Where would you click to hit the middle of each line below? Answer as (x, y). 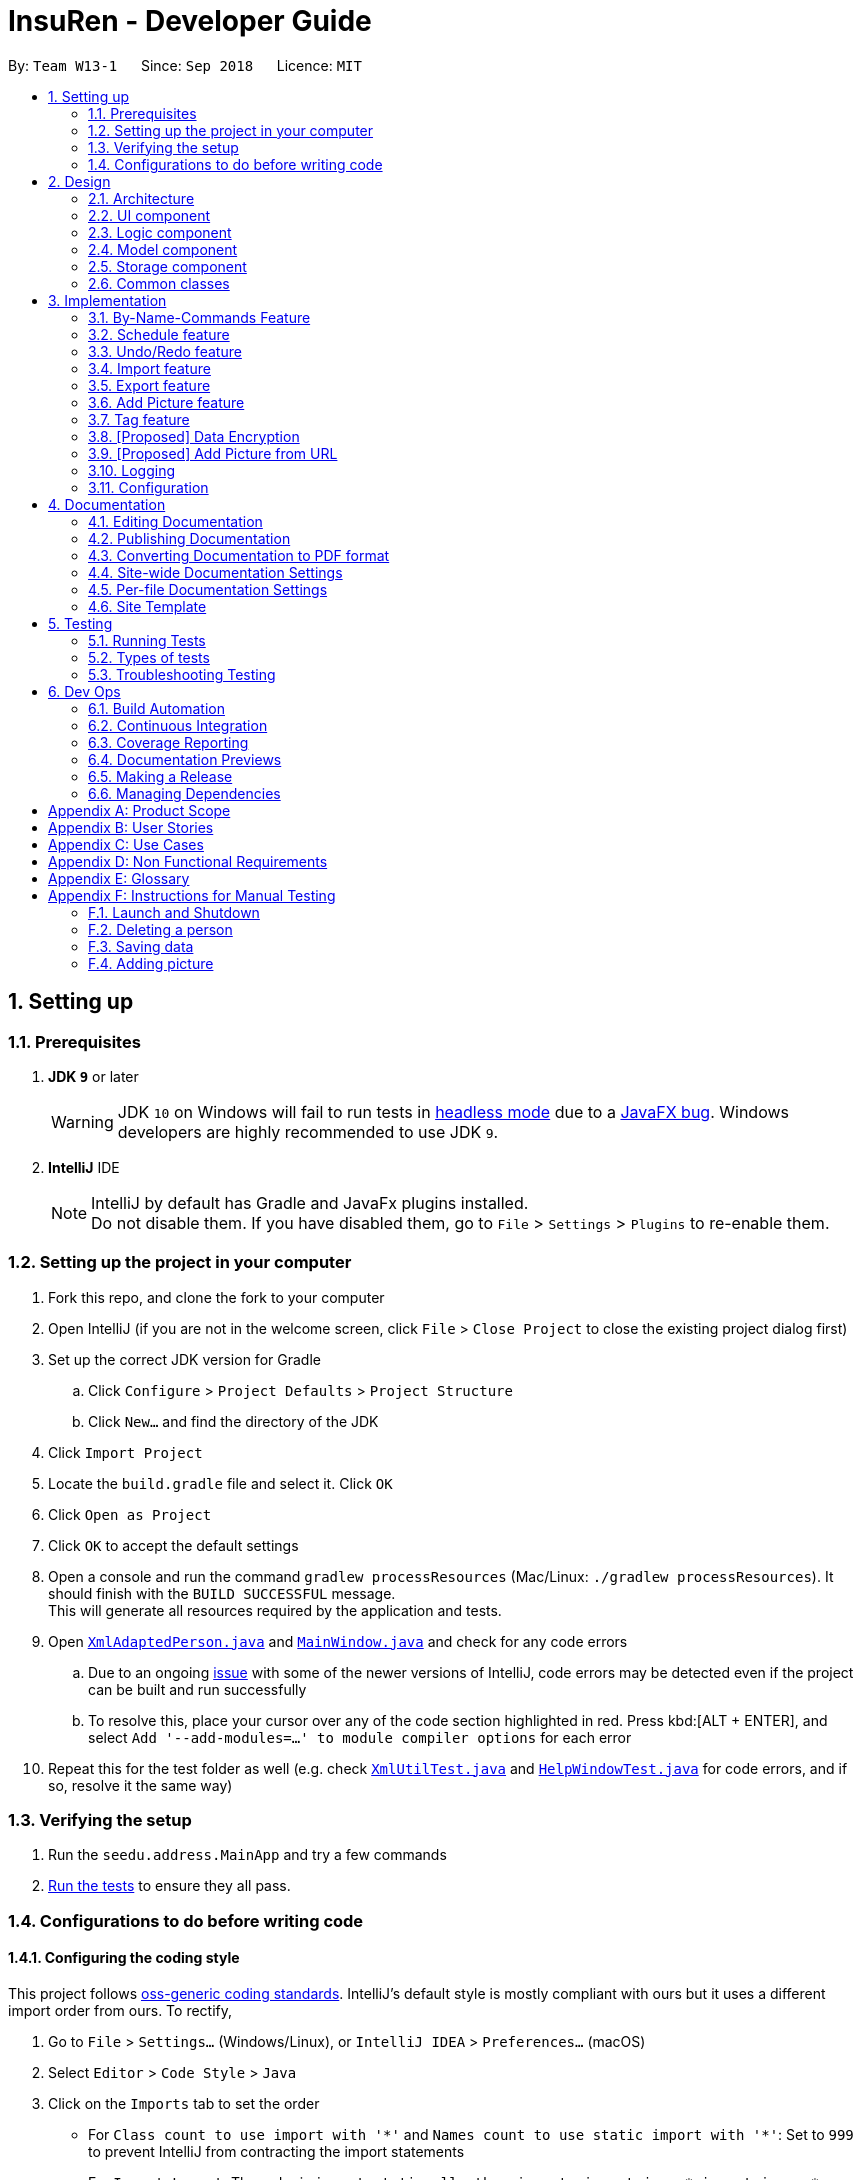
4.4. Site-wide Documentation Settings (215, 572)
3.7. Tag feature (139, 419)
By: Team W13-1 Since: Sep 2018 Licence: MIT (185, 65)
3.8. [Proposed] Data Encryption (194, 436)
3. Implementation (107, 300)
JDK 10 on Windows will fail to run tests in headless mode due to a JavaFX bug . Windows (453, 1111)
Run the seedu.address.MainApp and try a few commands (247, 1855)
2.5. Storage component (167, 266)
